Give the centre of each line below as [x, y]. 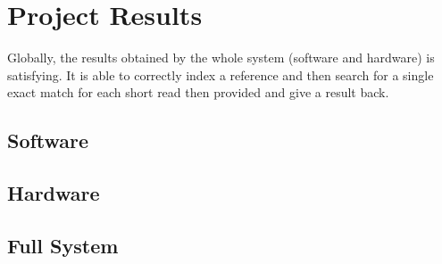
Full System [63, 245]
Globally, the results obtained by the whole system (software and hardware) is [221, 58]
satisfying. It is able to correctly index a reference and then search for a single [221, 74]
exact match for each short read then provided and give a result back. [198, 92]
